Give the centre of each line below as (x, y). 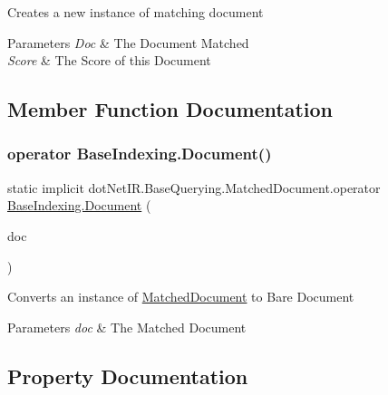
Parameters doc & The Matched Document (127, 327)
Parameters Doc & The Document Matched (128, 42)
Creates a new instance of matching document (136, 12)
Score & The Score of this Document (109, 60)
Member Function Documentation (170, 109)
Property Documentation (128, 376)
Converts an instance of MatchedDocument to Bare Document (181, 297)
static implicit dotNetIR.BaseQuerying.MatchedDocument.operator (194, 187)
